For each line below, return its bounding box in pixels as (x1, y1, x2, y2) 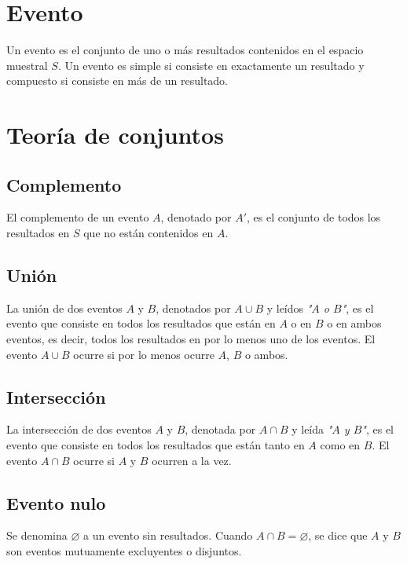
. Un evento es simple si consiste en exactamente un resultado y (57, 57, 365, 73)
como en (320, 437, 361, 453)
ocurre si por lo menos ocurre (73, 346, 214, 362)
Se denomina (6, 527, 68, 544)
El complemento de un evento (6, 209, 149, 225)
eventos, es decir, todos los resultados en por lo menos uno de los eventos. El (6, 331, 376, 347)
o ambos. (244, 346, 288, 362)
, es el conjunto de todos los (246, 209, 381, 225)
